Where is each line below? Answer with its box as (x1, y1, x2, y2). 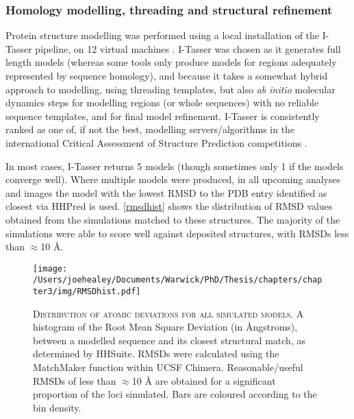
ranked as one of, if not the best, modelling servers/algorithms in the (5, 122, 295, 136)
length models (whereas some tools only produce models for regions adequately (5, 55, 337, 69)
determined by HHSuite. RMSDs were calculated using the (33, 346, 279, 361)
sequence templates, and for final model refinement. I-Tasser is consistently (5, 108, 320, 123)
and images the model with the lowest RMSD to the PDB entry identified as (5, 185, 327, 200)
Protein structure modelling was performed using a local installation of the (5, 28, 320, 43)
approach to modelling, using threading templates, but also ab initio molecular (5, 82, 336, 96)
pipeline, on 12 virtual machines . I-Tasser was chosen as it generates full (35, 41, 341, 56)
